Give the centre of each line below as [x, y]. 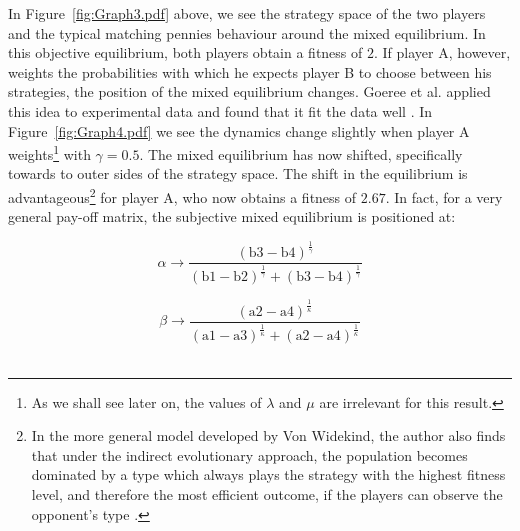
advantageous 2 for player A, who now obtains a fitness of [182, 195]
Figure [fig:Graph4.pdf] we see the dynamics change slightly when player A [239, 130]
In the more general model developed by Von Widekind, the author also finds [268, 435]
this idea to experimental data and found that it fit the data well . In [220, 110]
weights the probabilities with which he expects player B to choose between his [250, 71]
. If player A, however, [442, 52]
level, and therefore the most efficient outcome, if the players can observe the [267, 494]
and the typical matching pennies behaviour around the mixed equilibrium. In [247, 32]
